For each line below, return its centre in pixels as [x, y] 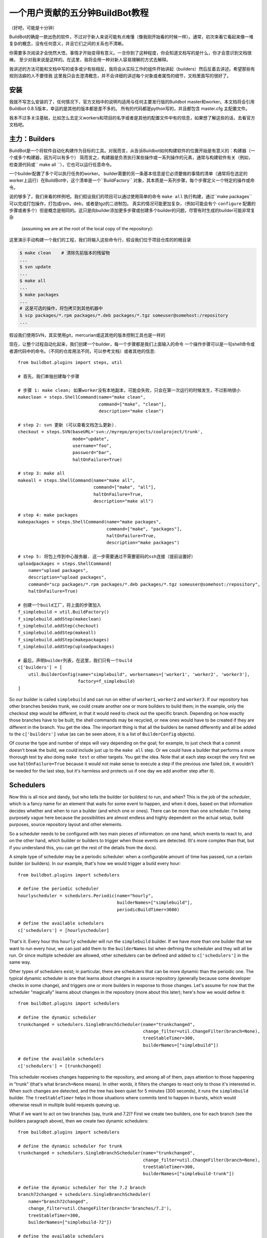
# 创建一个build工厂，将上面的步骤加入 [60, 605]
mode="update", [91, 439]
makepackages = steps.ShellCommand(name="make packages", [90, 522]
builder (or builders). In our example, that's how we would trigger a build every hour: [95, 864]
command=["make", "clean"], [133, 404]
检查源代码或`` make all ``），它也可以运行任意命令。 [62, 164]
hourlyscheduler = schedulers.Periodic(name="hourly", [86, 896]
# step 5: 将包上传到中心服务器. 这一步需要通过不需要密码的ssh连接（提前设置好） [107, 557]
